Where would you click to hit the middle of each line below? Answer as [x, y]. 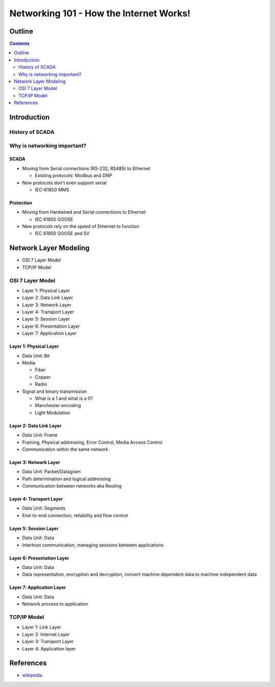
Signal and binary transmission [54, 391]
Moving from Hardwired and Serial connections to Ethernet [84, 212]
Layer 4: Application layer [49, 648]
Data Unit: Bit [36, 356]
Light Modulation [53, 413]
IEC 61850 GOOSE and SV [62, 234]
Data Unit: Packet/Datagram [51, 472]
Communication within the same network [65, 449]
